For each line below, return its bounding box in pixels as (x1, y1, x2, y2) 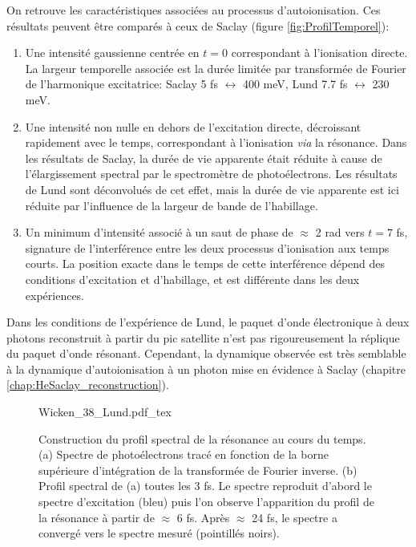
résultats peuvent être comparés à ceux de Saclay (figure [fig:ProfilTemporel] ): (6, 17, 390, 34)
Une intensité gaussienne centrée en (25, 44, 200, 61)
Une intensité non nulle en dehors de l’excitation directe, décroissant (25, 118, 361, 135)
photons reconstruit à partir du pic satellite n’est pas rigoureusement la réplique (6, 329, 400, 346)
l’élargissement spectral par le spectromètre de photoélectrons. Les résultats (25, 165, 398, 182)
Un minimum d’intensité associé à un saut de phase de (25, 224, 293, 241)
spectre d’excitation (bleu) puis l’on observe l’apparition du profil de (38, 493, 374, 510)
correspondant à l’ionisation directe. (231, 44, 408, 61)
